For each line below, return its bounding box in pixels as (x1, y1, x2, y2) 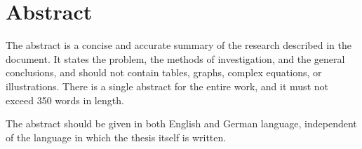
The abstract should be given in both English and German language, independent (6, 116, 357, 131)
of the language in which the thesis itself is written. (6, 129, 227, 144)
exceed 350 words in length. (6, 92, 124, 107)
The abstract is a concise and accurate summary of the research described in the (6, 38, 351, 52)
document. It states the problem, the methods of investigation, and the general (6, 51, 345, 66)
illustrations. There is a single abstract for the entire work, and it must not (6, 78, 328, 93)
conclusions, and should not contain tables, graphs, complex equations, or (6, 65, 322, 80)
